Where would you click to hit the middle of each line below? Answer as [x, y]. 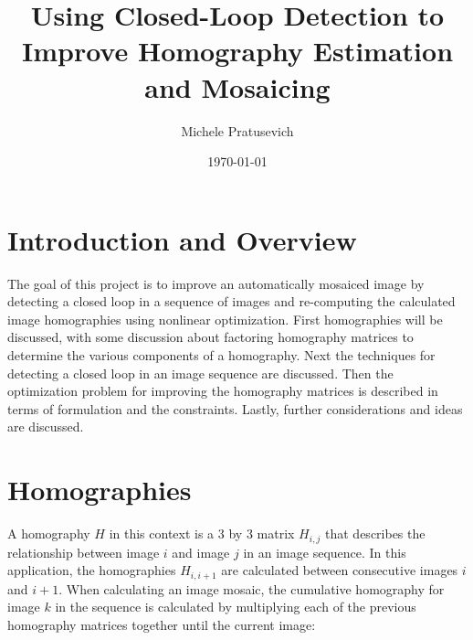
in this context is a [162, 533]
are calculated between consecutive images [340, 570]
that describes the [375, 533]
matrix [276, 533]
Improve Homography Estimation [237, 51]
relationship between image [84, 552]
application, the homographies [92, 570]
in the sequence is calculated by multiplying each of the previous [236, 607]
